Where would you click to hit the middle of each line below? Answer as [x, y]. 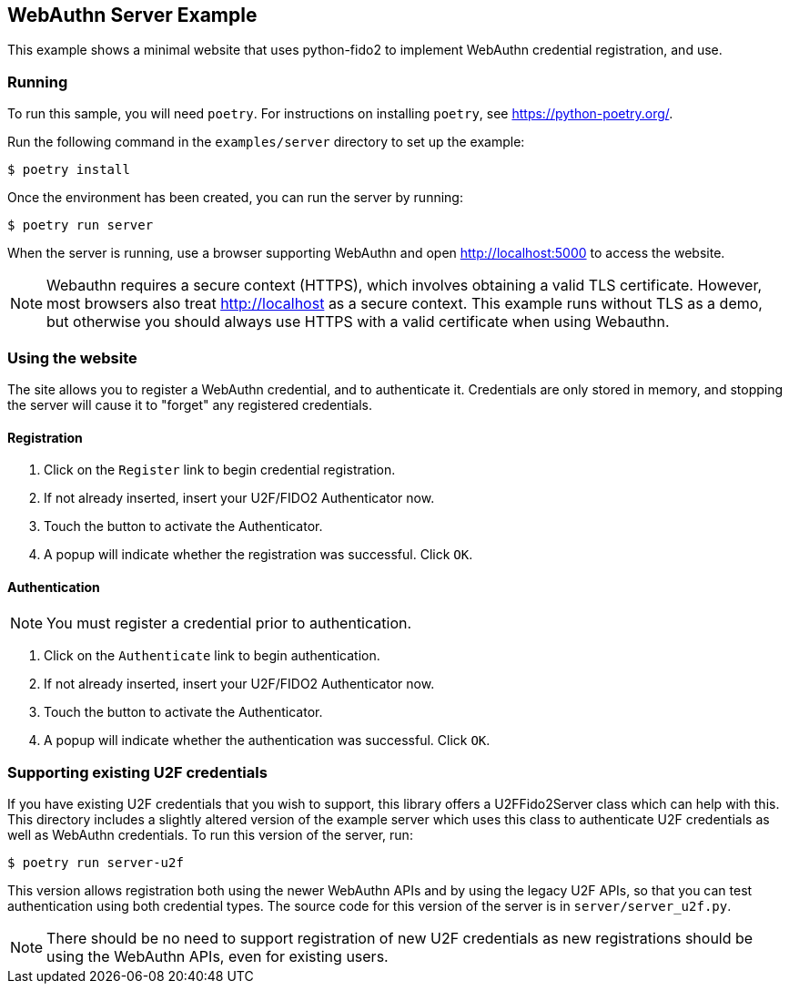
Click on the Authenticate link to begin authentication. [212, 656]
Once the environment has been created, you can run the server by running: [235, 198]
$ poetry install [69, 170]
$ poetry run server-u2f [96, 863]
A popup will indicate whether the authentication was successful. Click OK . [267, 741]
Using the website [72, 358]
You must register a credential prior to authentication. [229, 623]
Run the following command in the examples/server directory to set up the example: [266, 142]
